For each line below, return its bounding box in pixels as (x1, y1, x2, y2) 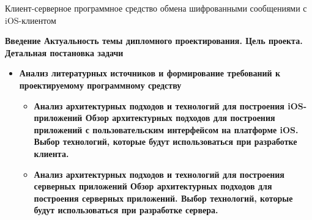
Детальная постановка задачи (5, 46, 124, 59)
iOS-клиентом (5, 13, 56, 26)
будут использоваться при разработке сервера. (34, 204, 218, 216)
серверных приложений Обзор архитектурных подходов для (34, 180, 272, 193)
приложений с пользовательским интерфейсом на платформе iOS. (34, 123, 299, 136)
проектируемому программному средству (19, 78, 182, 91)
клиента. (34, 147, 69, 159)
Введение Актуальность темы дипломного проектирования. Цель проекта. (5, 34, 303, 47)
